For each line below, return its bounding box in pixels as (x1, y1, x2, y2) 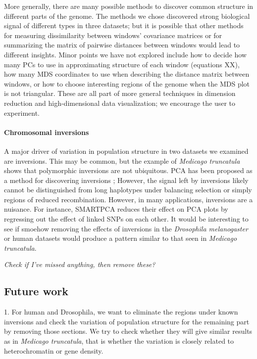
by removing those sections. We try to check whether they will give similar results (4, 326, 253, 336)
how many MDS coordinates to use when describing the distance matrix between (4, 69, 250, 79)
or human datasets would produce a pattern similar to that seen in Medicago (4, 233, 237, 243)
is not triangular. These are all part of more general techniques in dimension (4, 88, 236, 98)
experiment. (4, 107, 40, 118)
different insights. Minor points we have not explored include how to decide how (4, 49, 247, 59)
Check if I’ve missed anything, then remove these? (4, 259, 155, 269)
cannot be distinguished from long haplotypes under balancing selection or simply (4, 184, 252, 195)
